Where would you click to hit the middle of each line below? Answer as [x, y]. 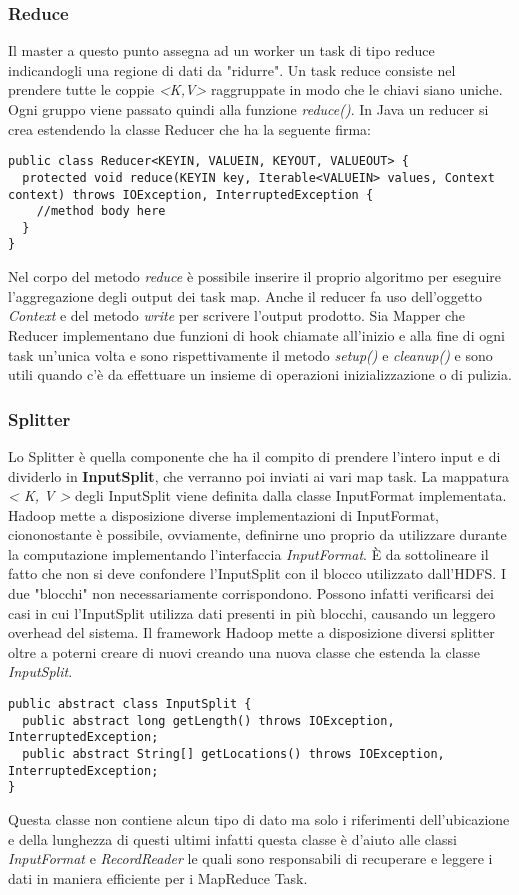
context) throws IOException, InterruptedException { [191, 194]
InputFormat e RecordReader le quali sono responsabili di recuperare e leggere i [250, 858]
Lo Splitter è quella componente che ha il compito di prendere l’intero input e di [254, 455]
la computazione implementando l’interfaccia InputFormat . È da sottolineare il [248, 553]
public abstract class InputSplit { [130, 704]
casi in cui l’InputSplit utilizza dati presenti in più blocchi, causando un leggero [252, 612]
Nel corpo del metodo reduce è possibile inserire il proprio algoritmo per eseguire [254, 276]
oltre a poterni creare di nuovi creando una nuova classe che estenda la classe [244, 651]
